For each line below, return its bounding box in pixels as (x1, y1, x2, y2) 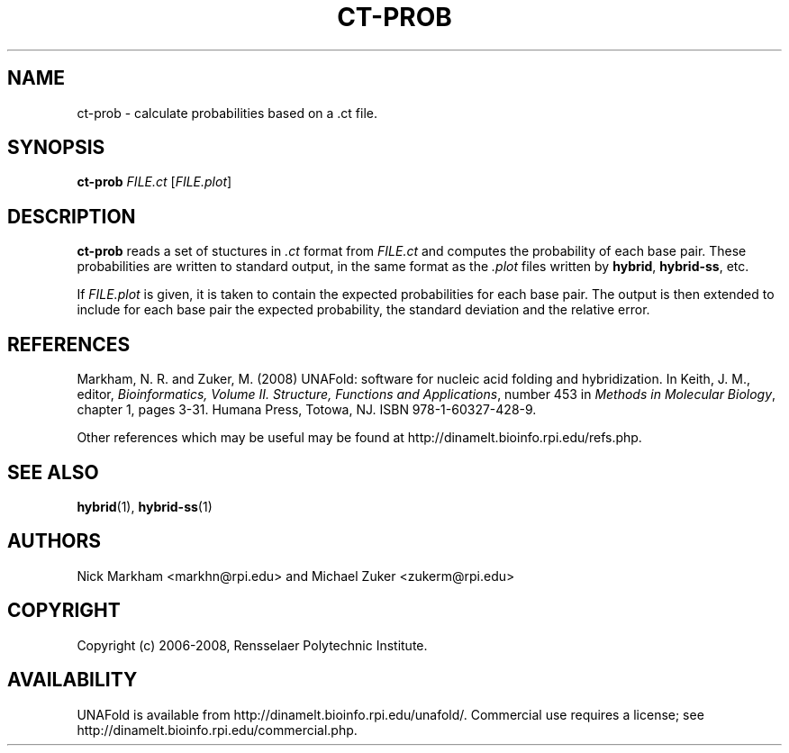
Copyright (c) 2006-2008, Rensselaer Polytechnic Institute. (77, 637, 428, 653)
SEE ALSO (7, 460, 99, 484)
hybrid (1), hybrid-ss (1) (77, 498, 213, 514)
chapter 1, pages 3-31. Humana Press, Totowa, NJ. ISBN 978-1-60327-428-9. (77, 402, 537, 418)
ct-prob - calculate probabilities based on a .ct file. (77, 104, 378, 121)
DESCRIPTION (7, 204, 136, 228)
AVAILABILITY (7, 668, 138, 692)
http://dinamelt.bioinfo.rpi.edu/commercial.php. (77, 721, 358, 738)
